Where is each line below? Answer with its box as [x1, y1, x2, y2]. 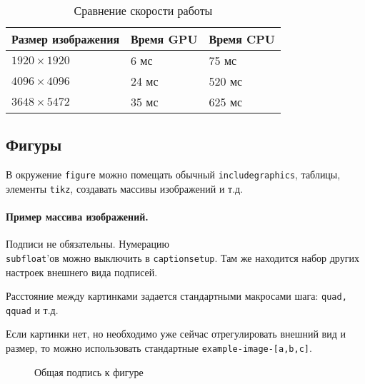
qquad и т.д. [6, 302, 59, 317]
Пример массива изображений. [6, 209, 149, 224]
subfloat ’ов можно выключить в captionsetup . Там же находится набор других [6, 250, 359, 265]
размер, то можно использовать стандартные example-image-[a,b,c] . [6, 340, 312, 355]
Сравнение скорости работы [74, 2, 213, 19]
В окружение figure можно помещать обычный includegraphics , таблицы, [6, 167, 341, 182]
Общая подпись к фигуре [34, 364, 144, 379]
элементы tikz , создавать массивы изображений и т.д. [6, 181, 244, 196]
